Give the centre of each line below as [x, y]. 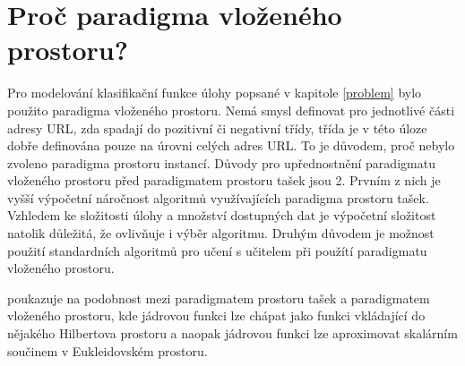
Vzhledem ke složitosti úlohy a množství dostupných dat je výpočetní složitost [222, 215]
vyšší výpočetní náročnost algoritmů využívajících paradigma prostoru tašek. [218, 197]
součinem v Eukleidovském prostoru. [108, 350]
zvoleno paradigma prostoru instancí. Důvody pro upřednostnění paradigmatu [221, 162]
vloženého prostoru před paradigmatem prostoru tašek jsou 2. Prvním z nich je [224, 180]
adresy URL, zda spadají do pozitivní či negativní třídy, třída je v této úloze [217, 128]
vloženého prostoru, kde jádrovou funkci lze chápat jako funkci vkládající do [216, 315]
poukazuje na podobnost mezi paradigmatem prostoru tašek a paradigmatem [219, 298]
